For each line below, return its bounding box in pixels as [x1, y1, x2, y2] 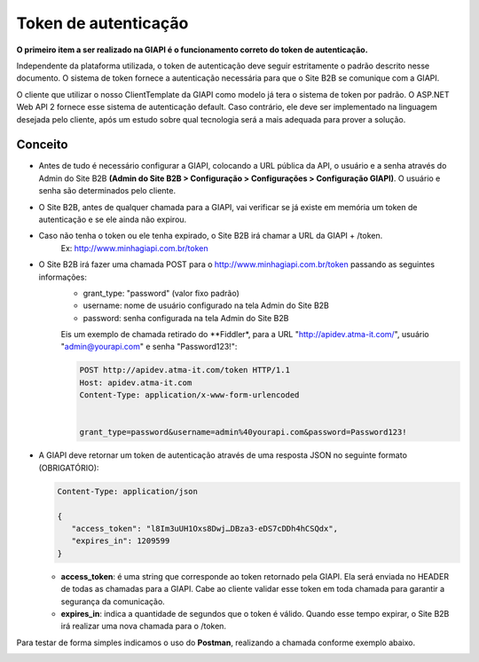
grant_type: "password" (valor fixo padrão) [82, 288, 239, 298]
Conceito [16, 138, 68, 153]
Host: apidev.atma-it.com [79, 377, 192, 388]
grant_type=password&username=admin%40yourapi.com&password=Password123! [79, 427, 407, 437]
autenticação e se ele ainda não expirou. [38, 214, 187, 225]
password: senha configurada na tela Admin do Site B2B [82, 312, 289, 323]
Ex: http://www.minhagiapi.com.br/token [60, 242, 208, 253]
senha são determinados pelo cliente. [38, 185, 177, 196]
